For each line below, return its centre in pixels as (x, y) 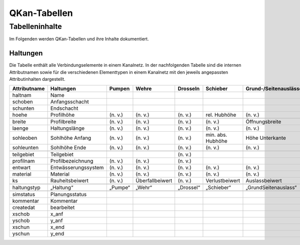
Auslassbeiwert (264, 181)
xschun (21, 227)
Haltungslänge (67, 128)
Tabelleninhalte (35, 26)
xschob (21, 214)
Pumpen (119, 89)
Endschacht (64, 108)
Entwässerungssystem (77, 168)
